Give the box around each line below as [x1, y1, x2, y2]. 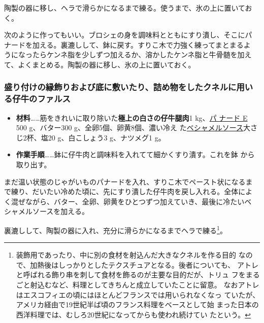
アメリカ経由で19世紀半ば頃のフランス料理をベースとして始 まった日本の [16, 299, 259, 310]
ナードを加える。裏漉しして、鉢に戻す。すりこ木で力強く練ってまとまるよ [4, 39, 251, 50]
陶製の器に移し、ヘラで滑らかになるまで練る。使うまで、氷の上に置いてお [4, 3, 252, 13]
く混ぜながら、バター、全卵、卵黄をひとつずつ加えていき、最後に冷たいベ [4, 196, 252, 206]
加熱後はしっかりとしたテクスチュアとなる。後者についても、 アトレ [30, 259, 258, 270]
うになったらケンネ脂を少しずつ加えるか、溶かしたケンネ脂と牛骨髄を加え [4, 49, 252, 60]
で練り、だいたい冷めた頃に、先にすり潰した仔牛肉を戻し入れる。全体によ [4, 186, 253, 197]
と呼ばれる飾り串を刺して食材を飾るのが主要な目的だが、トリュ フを [16, 269, 246, 280]
